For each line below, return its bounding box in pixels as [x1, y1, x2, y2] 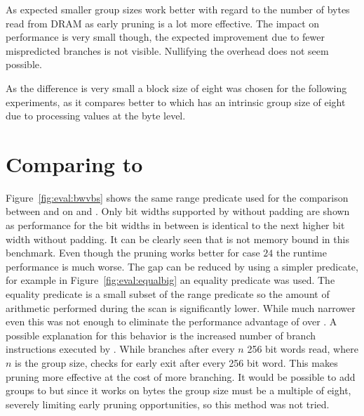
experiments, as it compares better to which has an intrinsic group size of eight [6, 94, 346, 109]
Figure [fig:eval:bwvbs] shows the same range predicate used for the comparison [6, 190, 349, 204]
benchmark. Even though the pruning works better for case [6, 245, 260, 260]
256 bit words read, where [247, 342, 358, 356]
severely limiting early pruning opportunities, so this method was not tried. [6, 396, 330, 411]
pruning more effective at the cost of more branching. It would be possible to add [6, 369, 356, 384]
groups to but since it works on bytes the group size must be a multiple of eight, [6, 383, 351, 398]
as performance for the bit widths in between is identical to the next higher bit [6, 218, 345, 233]
